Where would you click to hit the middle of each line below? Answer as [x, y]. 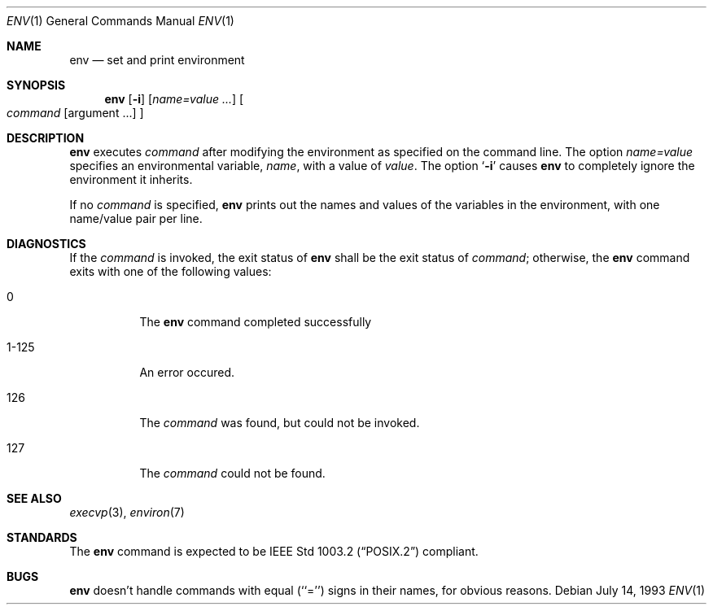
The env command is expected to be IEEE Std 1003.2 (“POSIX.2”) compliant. [274, 551]
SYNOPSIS [36, 85]
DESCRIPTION [46, 138]
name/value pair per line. [136, 218]
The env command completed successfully [256, 322]
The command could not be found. [232, 473]
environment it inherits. [131, 179]
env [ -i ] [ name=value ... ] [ [174, 99]
